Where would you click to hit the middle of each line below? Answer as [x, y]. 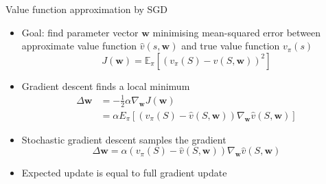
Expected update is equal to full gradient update [124, 173]
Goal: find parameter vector [80, 32]
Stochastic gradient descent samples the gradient [124, 139]
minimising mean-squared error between [237, 32]
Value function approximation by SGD [87, 9]
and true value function [231, 46]
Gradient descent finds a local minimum [106, 85]
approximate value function [79, 46]
